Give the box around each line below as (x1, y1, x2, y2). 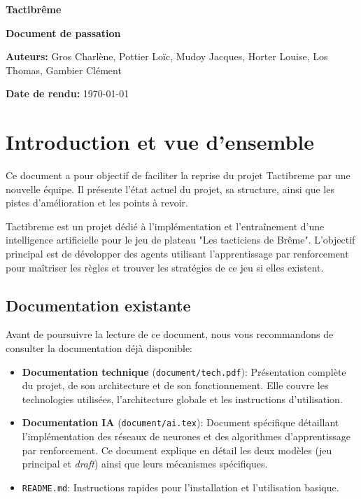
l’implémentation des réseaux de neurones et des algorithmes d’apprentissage (22, 429, 351, 444)
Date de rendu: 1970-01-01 (6, 86, 129, 101)
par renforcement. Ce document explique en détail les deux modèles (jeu (22, 442, 332, 457)
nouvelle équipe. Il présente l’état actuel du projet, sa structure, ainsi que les (6, 181, 334, 196)
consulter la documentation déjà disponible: (6, 341, 193, 356)
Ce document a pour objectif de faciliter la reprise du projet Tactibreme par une (6, 168, 351, 183)
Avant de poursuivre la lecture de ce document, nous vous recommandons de (6, 327, 334, 342)
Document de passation (6, 25, 121, 40)
